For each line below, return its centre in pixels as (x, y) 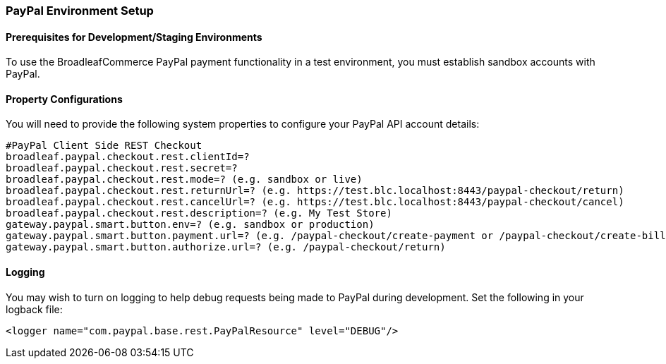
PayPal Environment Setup (80, 11)
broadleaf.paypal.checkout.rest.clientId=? (128, 157)
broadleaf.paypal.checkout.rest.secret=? (122, 168)
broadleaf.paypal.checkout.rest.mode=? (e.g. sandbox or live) (184, 180)
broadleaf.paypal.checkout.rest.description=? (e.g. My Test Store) (199, 213)
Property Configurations (64, 99)
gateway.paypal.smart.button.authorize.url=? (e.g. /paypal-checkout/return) (226, 247)
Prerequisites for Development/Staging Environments (134, 37)
